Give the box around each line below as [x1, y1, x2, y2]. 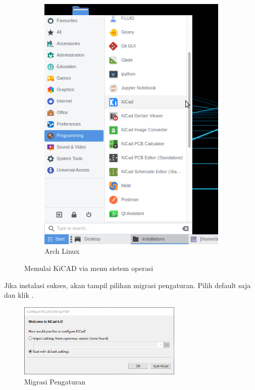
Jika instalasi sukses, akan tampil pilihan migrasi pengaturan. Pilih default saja [4, 280, 251, 290]
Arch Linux [44, 246, 80, 256]
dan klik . [4, 290, 34, 300]
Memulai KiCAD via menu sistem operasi [24, 262, 154, 273]
